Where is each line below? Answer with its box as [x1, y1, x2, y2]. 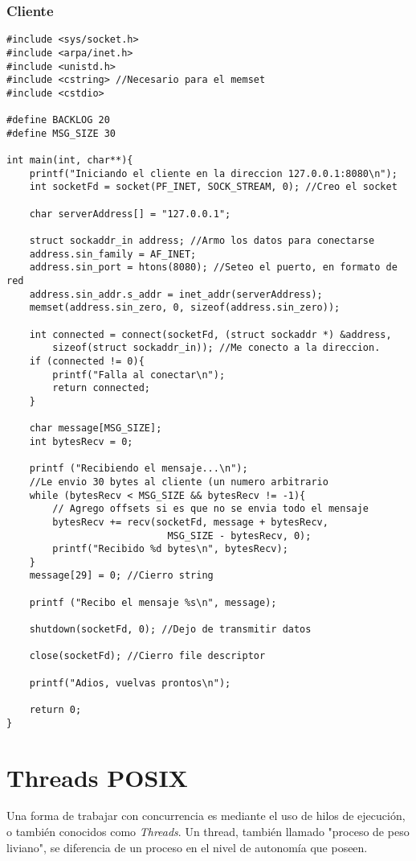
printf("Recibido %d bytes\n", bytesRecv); [52, 543, 288, 555]
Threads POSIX [6, 760, 188, 793]
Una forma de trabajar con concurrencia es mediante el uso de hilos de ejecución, [6, 807, 406, 824]
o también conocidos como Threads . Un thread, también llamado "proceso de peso [6, 823, 410, 840]
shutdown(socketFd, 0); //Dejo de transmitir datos [29, 624, 312, 636]
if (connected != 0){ [29, 355, 145, 367]
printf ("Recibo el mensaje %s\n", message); [29, 596, 277, 608]
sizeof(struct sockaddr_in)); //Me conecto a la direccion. [52, 342, 381, 354]
